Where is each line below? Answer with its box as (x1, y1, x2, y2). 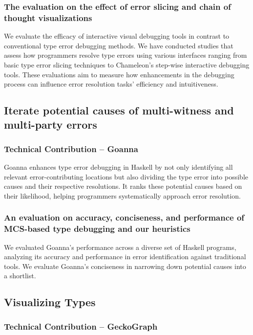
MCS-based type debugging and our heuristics (4, 223, 190, 235)
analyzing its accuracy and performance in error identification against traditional (4, 251, 246, 262)
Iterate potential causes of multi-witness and (4, 103, 234, 118)
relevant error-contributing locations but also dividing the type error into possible (4, 171, 249, 181)
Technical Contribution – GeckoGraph (4, 320, 158, 332)
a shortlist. (4, 270, 36, 281)
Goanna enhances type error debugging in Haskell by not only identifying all (4, 162, 233, 172)
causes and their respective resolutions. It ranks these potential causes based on (4, 181, 242, 191)
